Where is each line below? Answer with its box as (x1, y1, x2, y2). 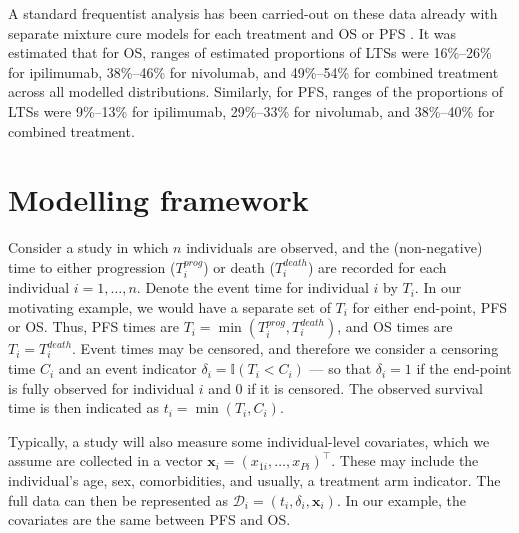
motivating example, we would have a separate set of (8, 296, 331, 317)
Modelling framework (8, 179, 309, 220)
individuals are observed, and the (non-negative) (186, 237, 483, 258)
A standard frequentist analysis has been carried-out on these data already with (8, 3, 498, 23)
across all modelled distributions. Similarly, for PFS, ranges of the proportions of (8, 81, 504, 102)
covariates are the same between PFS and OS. (8, 509, 291, 530)
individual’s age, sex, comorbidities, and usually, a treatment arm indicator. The (8, 470, 501, 491)
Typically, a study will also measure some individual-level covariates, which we (8, 430, 490, 451)
